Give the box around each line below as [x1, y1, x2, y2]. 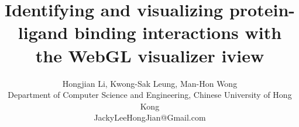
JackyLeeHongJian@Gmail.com [94, 111, 206, 124]
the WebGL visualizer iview [35, 43, 264, 67]
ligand [18, 20, 68, 44]
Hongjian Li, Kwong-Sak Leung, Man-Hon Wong [62, 77, 238, 89]
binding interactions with [74, 20, 282, 44]
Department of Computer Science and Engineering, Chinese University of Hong [8, 89, 292, 101]
